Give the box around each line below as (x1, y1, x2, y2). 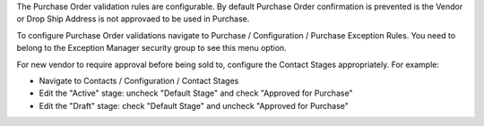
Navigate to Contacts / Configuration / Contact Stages (39, 75, 239, 86)
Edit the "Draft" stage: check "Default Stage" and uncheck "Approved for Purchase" (39, 100, 350, 111)
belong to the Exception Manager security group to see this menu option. (16, 43, 287, 54)
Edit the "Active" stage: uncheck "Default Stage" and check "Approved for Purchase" (39, 88, 353, 98)
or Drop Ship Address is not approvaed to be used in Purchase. (16, 13, 250, 24)
